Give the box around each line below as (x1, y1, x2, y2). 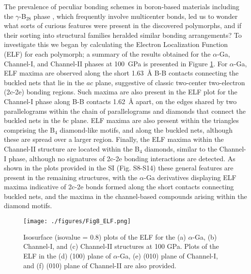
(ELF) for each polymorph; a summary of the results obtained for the (4, 48, 211, 59)
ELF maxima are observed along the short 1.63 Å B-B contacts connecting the (4, 68, 239, 78)
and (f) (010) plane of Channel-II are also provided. (23, 260, 176, 270)
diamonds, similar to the (144, 143, 217, 153)
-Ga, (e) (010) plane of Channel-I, (117, 250, 218, 260)
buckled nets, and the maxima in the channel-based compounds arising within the (4, 191, 247, 201)
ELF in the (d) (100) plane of (23, 250, 111, 260)
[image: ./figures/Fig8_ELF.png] (23, 218, 131, 225)
